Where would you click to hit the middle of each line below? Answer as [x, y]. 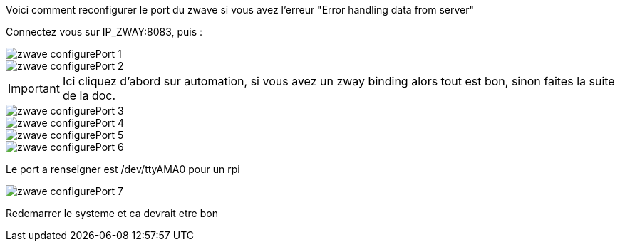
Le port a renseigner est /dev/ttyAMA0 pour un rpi [123, 169]
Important [34, 88]
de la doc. [89, 95]
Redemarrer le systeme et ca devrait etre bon [112, 213]
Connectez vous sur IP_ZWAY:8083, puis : [104, 32]
